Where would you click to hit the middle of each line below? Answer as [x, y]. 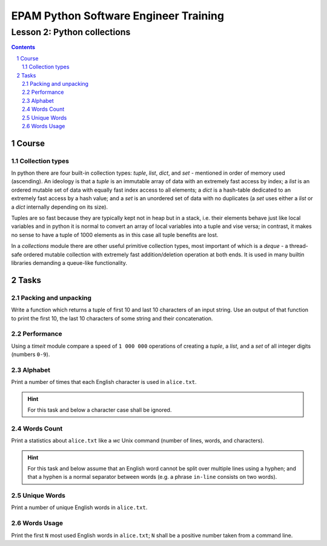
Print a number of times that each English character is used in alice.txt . [104, 382]
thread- [299, 246]
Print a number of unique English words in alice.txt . [79, 507]
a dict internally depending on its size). [60, 207]
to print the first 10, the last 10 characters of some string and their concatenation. [112, 318]
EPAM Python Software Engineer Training [117, 16]
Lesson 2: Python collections [71, 32]
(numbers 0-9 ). [31, 354]
